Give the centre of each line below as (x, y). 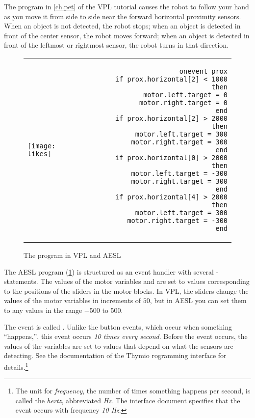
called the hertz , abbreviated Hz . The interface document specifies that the (128, 400)
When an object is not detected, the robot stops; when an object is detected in (122, 26)
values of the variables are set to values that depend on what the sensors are (119, 346)
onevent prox (203, 71)
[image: (42, 146)
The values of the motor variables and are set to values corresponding (145, 281)
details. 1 (16, 366)
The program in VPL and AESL (72, 255)
